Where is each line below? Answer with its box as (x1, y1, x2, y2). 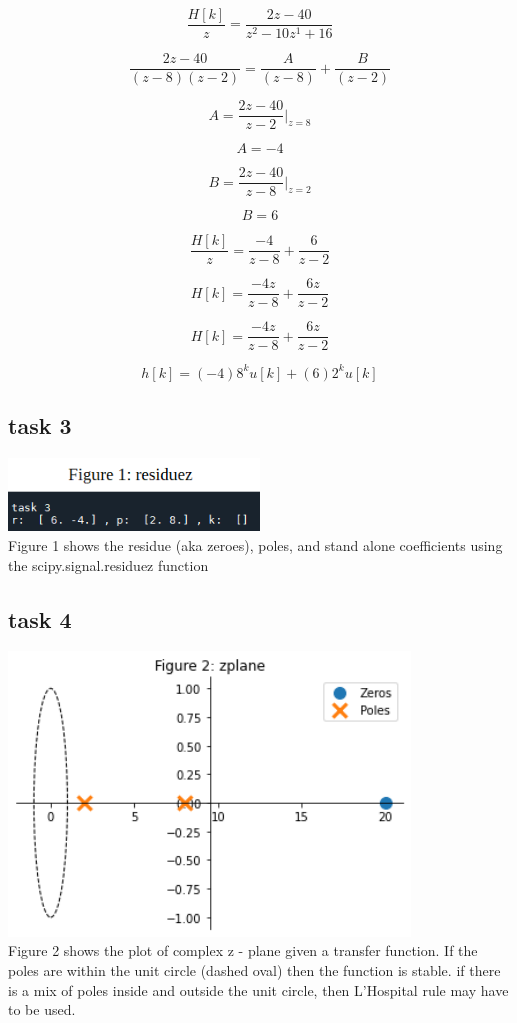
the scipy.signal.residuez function (8, 554, 209, 575)
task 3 (8, 410, 72, 441)
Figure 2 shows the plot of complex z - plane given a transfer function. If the (8, 940, 478, 961)
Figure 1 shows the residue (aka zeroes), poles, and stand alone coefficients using (8, 535, 503, 556)
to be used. (8, 999, 76, 1020)
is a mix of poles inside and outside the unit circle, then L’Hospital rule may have (8, 979, 509, 1000)
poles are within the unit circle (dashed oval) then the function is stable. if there (8, 959, 501, 980)
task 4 (8, 603, 72, 634)
